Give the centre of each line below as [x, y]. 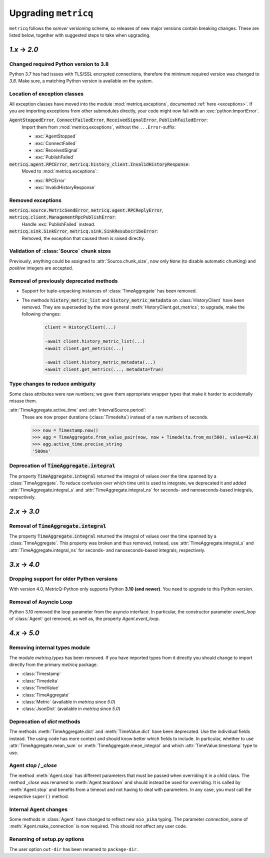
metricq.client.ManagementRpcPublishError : [63, 217]
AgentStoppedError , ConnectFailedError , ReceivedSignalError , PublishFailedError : [108, 120]
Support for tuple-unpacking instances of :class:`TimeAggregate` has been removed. [109, 291]
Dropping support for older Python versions [63, 579]
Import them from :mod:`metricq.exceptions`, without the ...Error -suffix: [99, 127]
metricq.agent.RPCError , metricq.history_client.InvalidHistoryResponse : [99, 164]
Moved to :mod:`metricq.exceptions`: [60, 171]
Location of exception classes [46, 94]
